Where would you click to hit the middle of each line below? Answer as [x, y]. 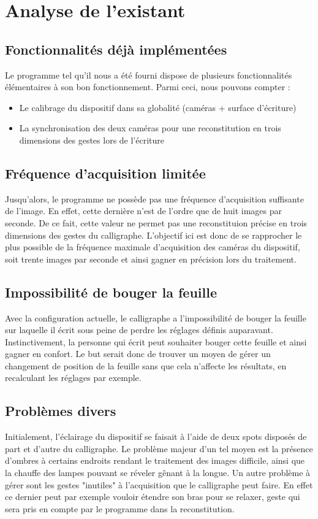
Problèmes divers [61, 411]
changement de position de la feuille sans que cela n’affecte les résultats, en [146, 365]
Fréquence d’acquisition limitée [105, 173]
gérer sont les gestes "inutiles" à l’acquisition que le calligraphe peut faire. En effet [159, 484]
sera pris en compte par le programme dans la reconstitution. [120, 508]
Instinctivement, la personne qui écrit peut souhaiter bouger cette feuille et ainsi [156, 341]
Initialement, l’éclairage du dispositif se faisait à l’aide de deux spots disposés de [156, 436]
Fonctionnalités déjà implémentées [116, 49]
